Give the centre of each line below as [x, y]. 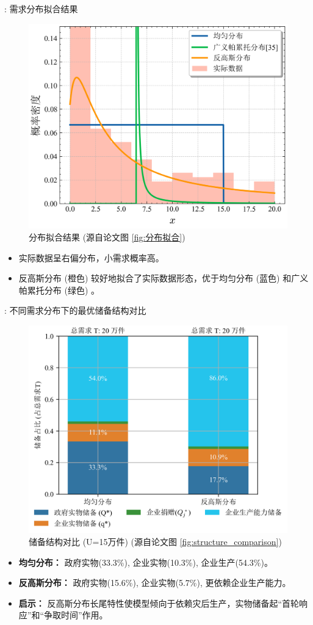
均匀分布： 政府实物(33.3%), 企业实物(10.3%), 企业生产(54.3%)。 [146, 562]
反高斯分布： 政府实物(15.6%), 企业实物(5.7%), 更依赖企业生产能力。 [155, 583]
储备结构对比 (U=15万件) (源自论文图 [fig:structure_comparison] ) [155, 541]
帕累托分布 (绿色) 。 [59, 290]
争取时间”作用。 [76, 615]
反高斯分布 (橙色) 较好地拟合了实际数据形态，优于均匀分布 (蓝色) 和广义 [164, 278]
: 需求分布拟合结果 [41, 9]
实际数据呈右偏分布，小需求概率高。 [91, 257]
